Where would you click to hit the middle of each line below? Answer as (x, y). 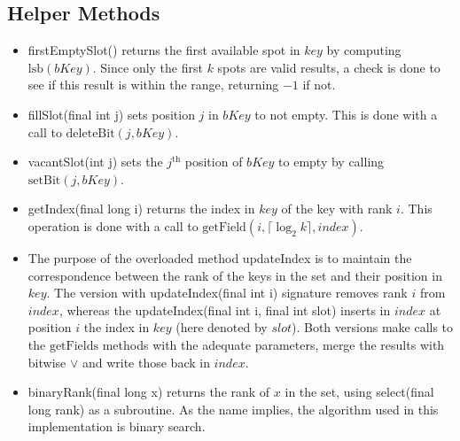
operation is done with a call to (113, 225)
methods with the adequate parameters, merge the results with (273, 344)
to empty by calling (331, 162)
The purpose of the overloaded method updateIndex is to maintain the (220, 257)
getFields (74, 346)
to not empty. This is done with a (346, 114)
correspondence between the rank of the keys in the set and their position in (235, 275)
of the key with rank (337, 209)
